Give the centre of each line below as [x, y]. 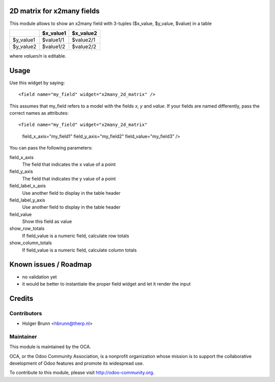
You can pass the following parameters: [51, 148]
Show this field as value [47, 221]
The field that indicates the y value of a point [69, 179]
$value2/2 [84, 46]
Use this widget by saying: [37, 83]
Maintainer [23, 337]
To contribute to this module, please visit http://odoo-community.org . [82, 373]
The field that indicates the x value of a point [69, 164]
